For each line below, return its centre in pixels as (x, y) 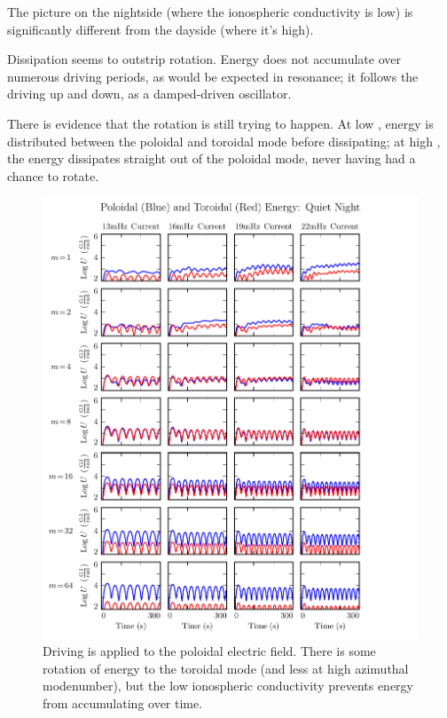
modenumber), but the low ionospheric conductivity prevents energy (228, 686)
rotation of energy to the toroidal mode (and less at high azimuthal (226, 668)
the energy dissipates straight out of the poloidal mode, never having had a (212, 158)
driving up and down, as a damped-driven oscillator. (149, 94)
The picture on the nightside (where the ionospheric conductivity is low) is (210, 12)
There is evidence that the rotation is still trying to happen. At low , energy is (220, 123)
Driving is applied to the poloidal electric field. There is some (209, 651)
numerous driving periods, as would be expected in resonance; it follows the (213, 76)
